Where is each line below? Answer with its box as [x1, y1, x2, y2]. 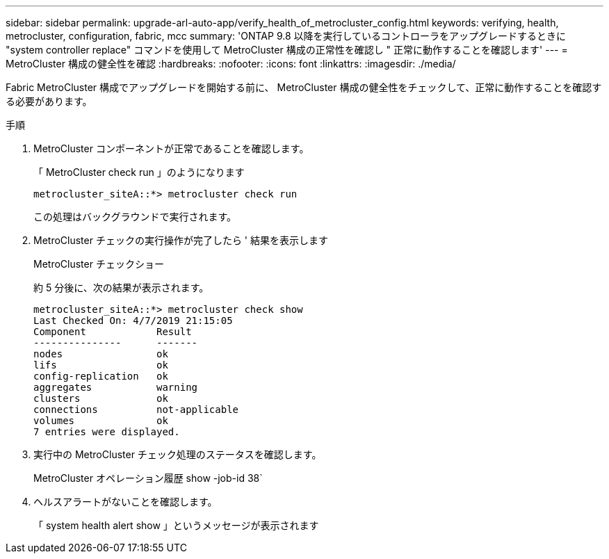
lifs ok [33, 359, 168, 371]
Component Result [33, 326, 192, 337]
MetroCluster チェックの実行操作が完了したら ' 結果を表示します [33, 234, 328, 246]
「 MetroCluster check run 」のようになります [33, 166, 245, 178]
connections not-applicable [33, 404, 239, 415]
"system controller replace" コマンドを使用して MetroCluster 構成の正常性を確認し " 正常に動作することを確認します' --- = [6, 44, 568, 56]
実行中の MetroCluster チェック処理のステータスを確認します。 [33, 448, 322, 460]
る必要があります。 [6, 95, 92, 107]
